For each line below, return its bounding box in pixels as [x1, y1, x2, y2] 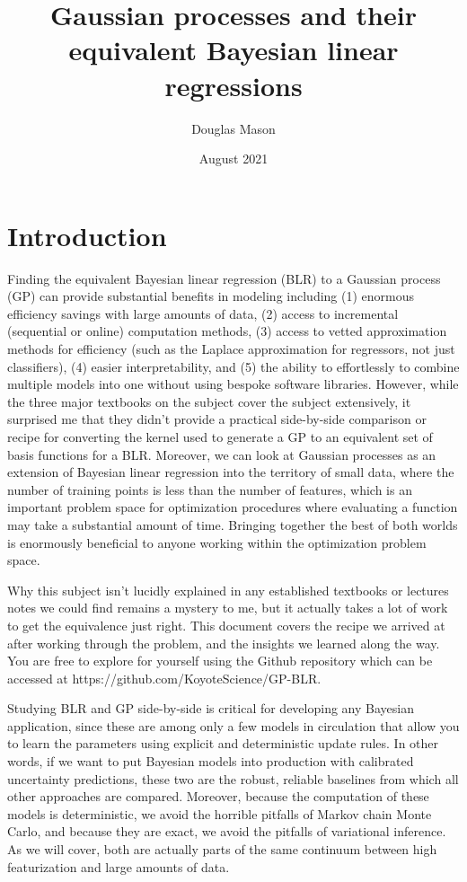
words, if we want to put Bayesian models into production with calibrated [7, 752, 414, 771]
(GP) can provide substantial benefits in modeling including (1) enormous [7, 287, 415, 305]
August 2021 [198, 149, 269, 168]
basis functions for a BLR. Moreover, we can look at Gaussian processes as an [7, 445, 436, 463]
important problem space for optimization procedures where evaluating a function [7, 498, 458, 516]
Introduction [7, 216, 167, 253]
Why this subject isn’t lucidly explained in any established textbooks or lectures [7, 580, 449, 599]
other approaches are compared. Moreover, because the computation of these [7, 787, 429, 806]
